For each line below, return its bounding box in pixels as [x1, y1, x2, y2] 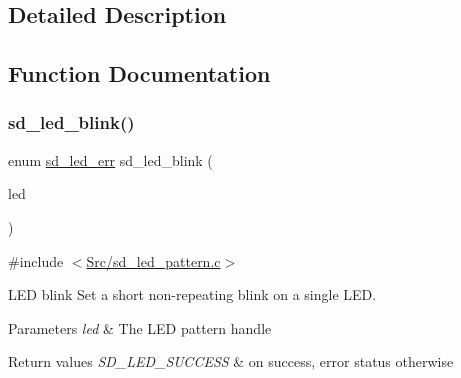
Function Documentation [8, 58, 271, 89]
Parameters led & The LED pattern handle [8, 317, 272, 338]
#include [8, 250, 64, 271]
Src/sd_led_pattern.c [86, 250, 221, 271]
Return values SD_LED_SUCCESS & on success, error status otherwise [8, 351, 454, 372]
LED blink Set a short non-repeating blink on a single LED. [8, 284, 377, 305]
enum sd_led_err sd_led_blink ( [8, 149, 213, 170]
